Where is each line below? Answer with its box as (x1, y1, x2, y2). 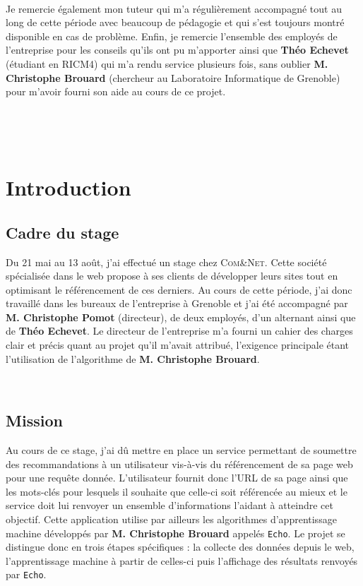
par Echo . (6, 567, 47, 582)
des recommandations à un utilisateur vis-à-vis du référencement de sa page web (6, 456, 353, 471)
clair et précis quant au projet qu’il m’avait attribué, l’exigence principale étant (6, 337, 350, 352)
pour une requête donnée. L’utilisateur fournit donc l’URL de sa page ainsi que (6, 470, 348, 485)
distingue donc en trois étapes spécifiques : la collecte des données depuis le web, (6, 539, 355, 554)
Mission (6, 409, 63, 431)
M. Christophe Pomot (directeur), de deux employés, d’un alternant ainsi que (6, 309, 356, 324)
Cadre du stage (6, 221, 119, 243)
